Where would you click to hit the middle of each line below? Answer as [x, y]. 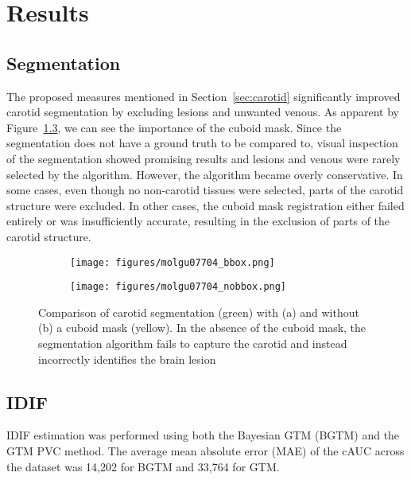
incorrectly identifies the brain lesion [127, 359]
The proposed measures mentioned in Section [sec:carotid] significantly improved [204, 96]
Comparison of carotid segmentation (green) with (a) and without [199, 312]
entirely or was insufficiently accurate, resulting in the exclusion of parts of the [198, 221]
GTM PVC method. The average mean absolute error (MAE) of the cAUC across [205, 451]
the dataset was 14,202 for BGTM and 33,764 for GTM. [143, 466]
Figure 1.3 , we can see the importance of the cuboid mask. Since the [174, 127]
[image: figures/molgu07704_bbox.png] [173, 262]
